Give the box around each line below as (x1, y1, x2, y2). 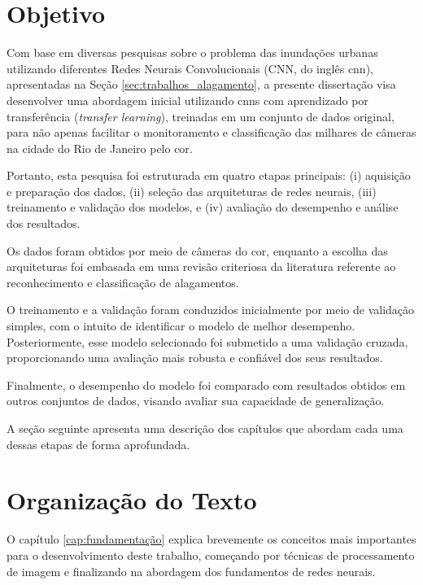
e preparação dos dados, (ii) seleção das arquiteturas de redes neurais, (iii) (7, 182, 377, 199)
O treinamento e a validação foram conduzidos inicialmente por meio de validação (7, 301, 415, 318)
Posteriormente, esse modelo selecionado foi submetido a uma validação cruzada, (7, 333, 408, 350)
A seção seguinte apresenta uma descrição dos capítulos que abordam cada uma (7, 420, 403, 436)
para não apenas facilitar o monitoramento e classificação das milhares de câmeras (7, 124, 416, 141)
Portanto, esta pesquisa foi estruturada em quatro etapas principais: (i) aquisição (7, 167, 411, 184)
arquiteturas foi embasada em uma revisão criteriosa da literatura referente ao (7, 258, 396, 275)
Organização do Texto (7, 483, 257, 517)
